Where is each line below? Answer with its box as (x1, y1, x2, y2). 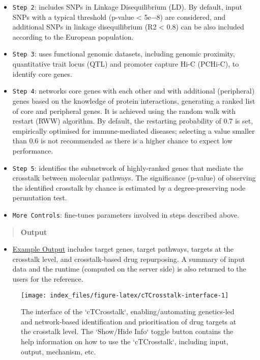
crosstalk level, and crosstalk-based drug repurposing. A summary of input (12, 253, 245, 264)
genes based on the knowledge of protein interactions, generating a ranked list (12, 95, 255, 106)
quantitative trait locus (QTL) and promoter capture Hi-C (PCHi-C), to (12, 58, 239, 69)
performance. (12, 145, 53, 156)
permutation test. (12, 192, 67, 203)
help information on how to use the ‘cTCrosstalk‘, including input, (21, 336, 228, 346)
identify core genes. (12, 68, 72, 79)
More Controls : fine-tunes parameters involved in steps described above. (12, 209, 239, 220)
